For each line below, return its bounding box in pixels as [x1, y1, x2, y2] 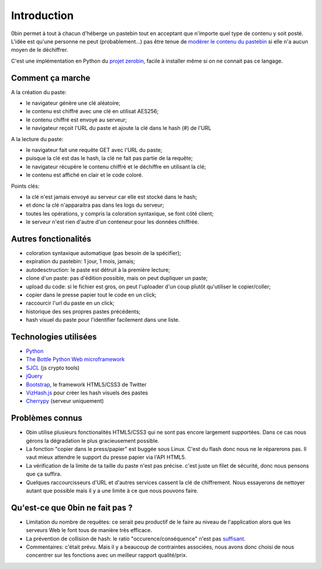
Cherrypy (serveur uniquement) [26, 397, 104, 405]
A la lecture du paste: [11, 135, 64, 142]
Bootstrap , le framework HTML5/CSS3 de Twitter [26, 381, 147, 388]
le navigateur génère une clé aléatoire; [26, 100, 120, 107]
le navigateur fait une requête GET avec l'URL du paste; [26, 146, 162, 153]
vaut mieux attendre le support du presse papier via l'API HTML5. [26, 453, 187, 461]
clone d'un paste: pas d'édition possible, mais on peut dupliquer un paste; [26, 275, 208, 282]
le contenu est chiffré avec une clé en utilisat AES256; [26, 108, 159, 115]
